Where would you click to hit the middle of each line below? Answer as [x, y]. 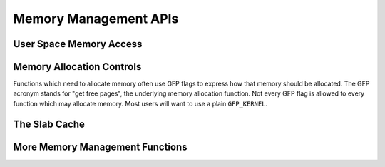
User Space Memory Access [78, 44]
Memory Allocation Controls [77, 67]
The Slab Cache [49, 124]
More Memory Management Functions [101, 147]
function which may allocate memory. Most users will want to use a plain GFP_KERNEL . [140, 103]
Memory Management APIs [96, 19]
